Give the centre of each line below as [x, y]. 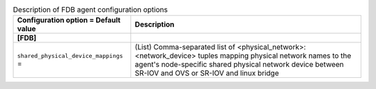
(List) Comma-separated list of [185, 47]
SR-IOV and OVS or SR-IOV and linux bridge [207, 73]
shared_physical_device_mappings [70, 56]
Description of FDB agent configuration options [91, 10]
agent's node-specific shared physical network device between [239, 65]
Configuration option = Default [69, 20]
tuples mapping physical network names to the [274, 56]
